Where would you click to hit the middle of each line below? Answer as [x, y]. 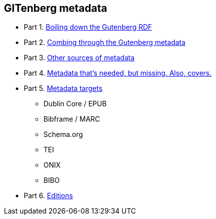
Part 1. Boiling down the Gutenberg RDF [88, 27]
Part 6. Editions [48, 196]
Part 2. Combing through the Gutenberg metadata [105, 43]
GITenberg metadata [56, 8]
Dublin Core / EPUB [75, 104]
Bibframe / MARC [72, 119]
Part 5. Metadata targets [63, 88]
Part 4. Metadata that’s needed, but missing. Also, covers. [118, 73]
